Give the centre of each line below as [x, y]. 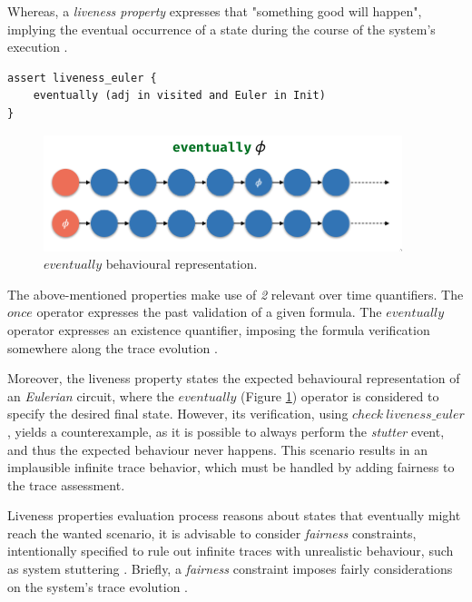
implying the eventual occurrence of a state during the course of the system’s [221, 29]
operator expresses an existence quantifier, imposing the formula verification [219, 329]
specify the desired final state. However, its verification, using [178, 414]
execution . [38, 47]
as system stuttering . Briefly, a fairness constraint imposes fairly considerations [230, 569]
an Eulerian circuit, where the [91, 395]
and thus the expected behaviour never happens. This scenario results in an [218, 449]
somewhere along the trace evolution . [113, 347]
